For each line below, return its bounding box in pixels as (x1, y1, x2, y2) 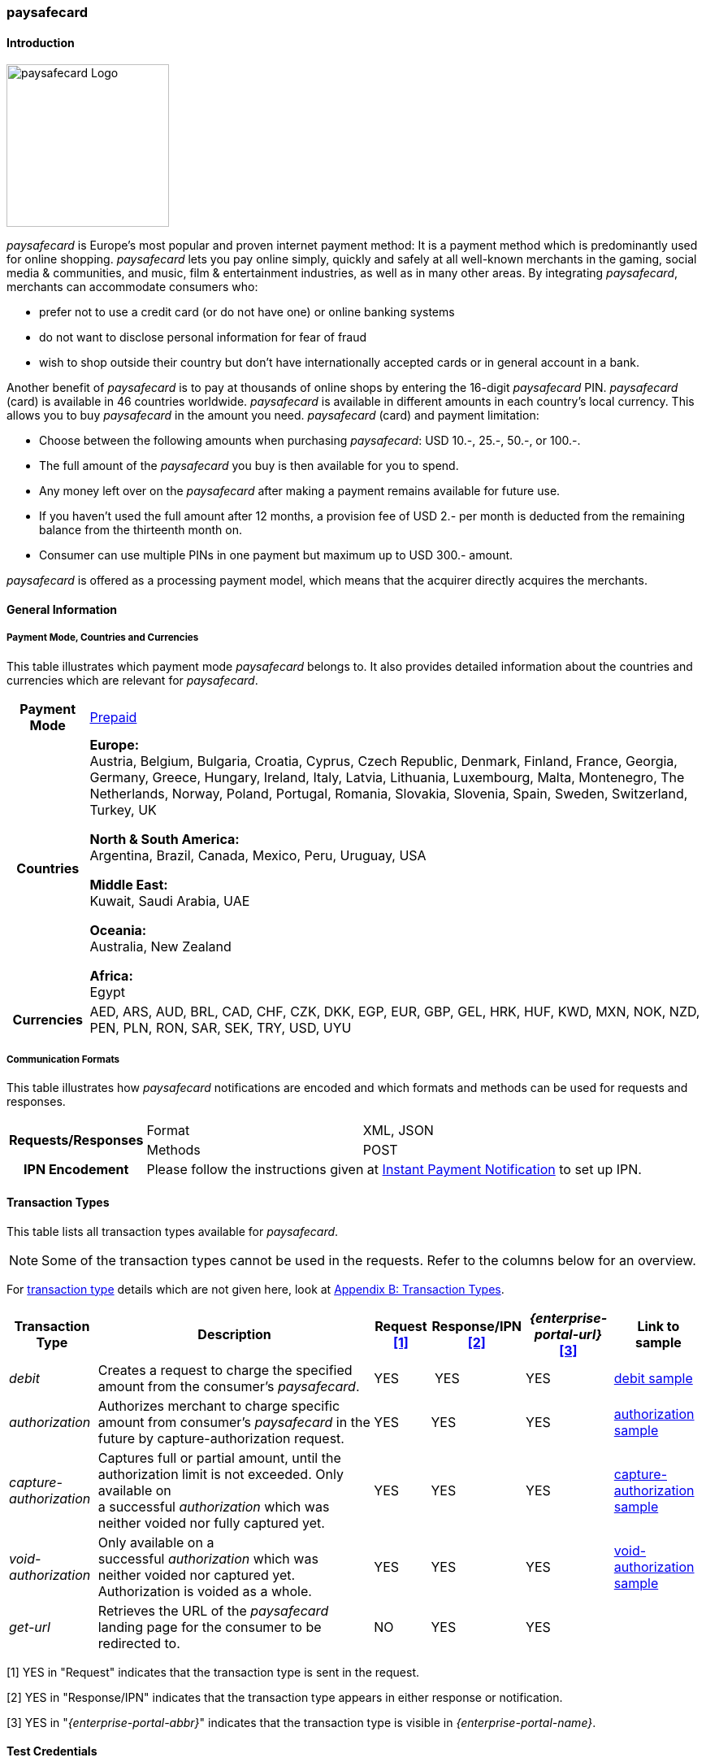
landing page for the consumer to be (97, 1618, 322, 1635)
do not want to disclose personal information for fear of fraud (39, 330, 367, 345)
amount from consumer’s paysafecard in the (97, 1413, 370, 1430)
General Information (6, 602, 118, 616)
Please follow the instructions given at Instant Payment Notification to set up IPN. (146, 1161, 642, 1178)
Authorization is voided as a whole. (97, 1582, 312, 1599)
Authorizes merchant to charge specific (97, 1397, 340, 1414)
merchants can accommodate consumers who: (6, 280, 258, 294)
